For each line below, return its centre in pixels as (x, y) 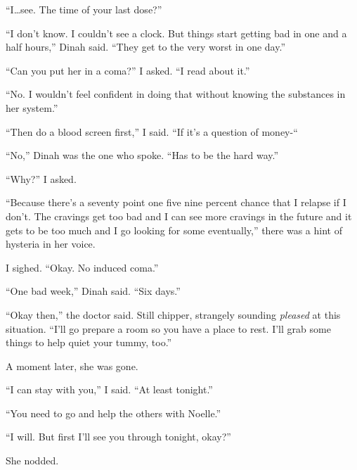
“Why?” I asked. (41, 178)
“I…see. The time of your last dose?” (84, 9)
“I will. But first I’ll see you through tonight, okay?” (118, 437)
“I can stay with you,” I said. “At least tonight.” (109, 389)
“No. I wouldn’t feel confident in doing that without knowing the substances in (176, 94)
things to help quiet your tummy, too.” (89, 342)
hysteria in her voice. (51, 244)
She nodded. (32, 461)
